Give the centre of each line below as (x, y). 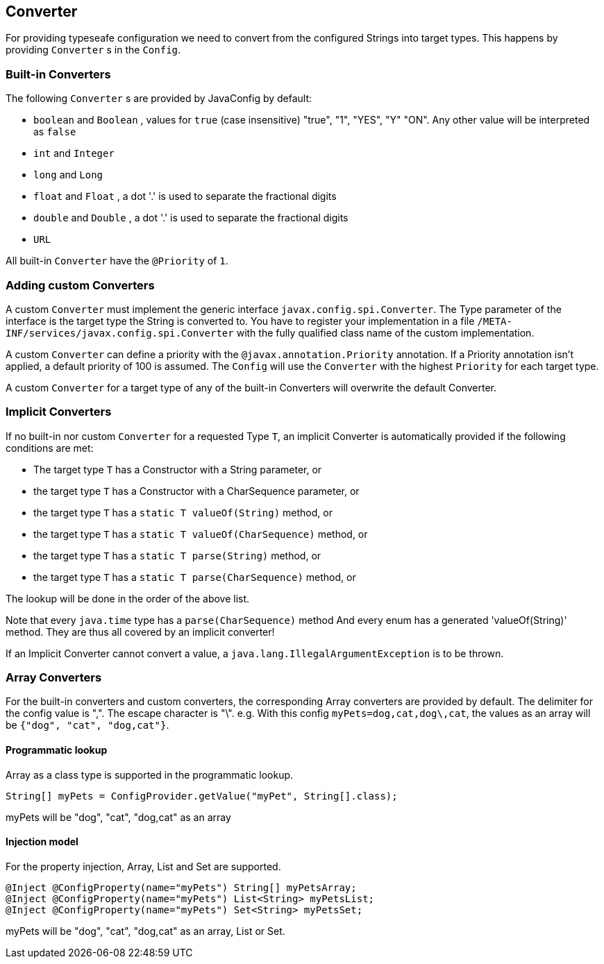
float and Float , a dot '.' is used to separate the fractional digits (185, 196)
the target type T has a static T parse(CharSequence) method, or (195, 577)
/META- (495, 321)
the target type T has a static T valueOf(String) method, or (183, 512)
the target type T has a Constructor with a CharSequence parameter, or (196, 491)
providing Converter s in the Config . (93, 50)
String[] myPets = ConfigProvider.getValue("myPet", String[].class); (202, 796)
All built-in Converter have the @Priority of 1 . (117, 261)
